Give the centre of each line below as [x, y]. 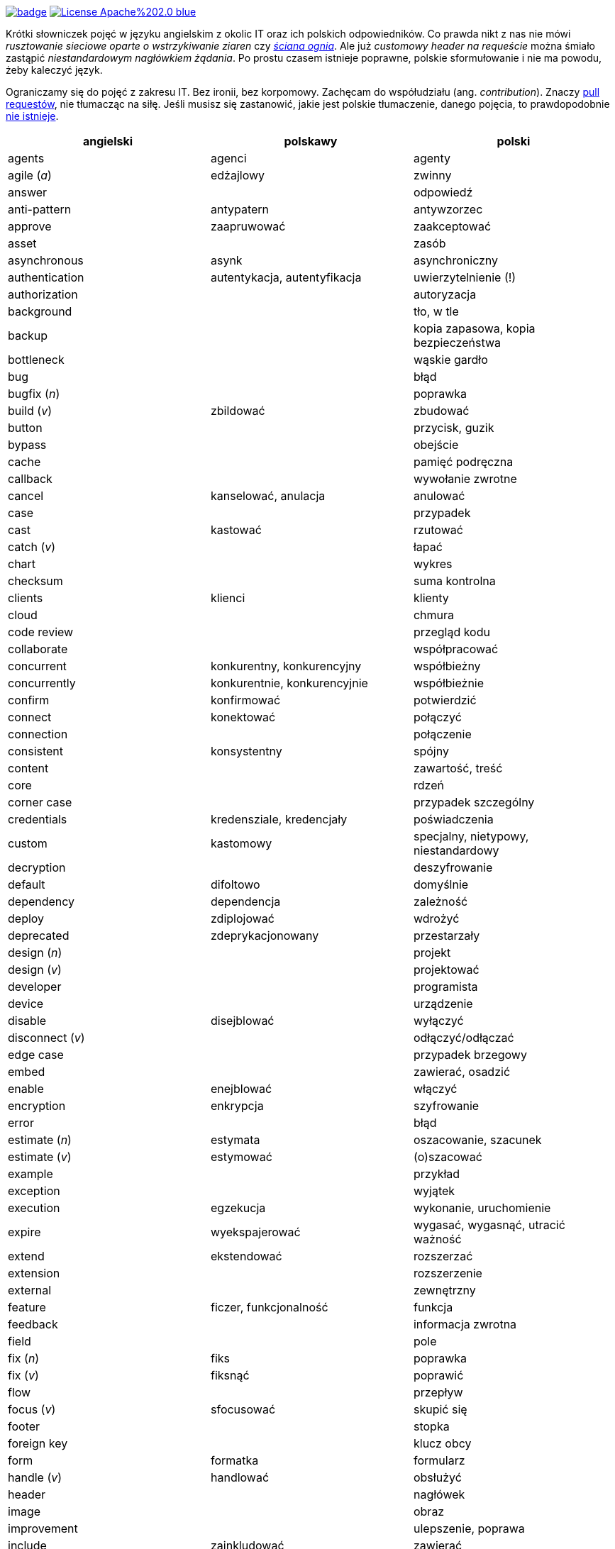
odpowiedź [443, 192]
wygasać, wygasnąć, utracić [489, 1225]
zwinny [432, 175]
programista [445, 987]
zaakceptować [452, 226]
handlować [240, 1477]
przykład [437, 1174]
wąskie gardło [450, 360]
